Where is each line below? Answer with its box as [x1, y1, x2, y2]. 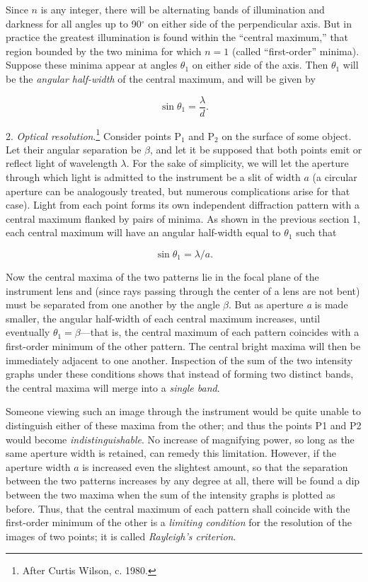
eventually [6, 325, 50, 339]
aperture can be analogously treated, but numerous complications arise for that [6, 183, 350, 198]
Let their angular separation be [6, 141, 142, 156]
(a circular [312, 170, 357, 185]
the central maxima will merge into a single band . [6, 380, 220, 395]
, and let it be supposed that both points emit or [149, 141, 362, 156]
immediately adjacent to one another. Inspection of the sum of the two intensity [6, 352, 353, 367]
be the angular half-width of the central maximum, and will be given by [6, 71, 316, 86]
